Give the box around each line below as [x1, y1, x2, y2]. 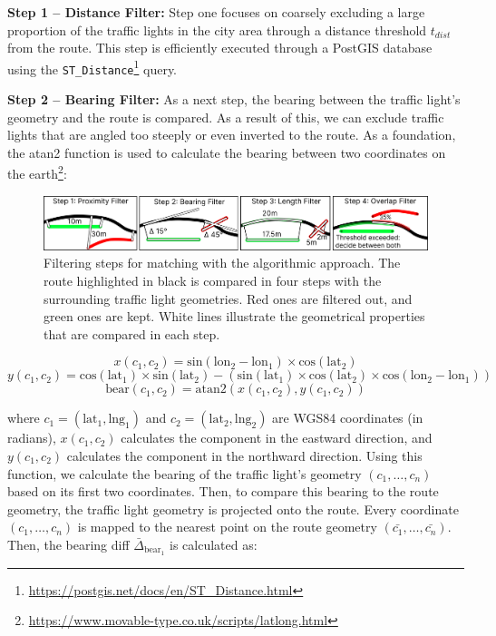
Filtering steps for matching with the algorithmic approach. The [44, 253, 401, 272]
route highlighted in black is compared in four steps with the [44, 271, 382, 289]
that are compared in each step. [44, 324, 220, 343]
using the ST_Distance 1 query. [7, 56, 178, 78]
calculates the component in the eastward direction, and [121, 428, 433, 447]
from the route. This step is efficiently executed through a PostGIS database [7, 38, 433, 57]
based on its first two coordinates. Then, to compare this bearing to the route [7, 482, 439, 501]
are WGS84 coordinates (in [272, 408, 423, 427]
